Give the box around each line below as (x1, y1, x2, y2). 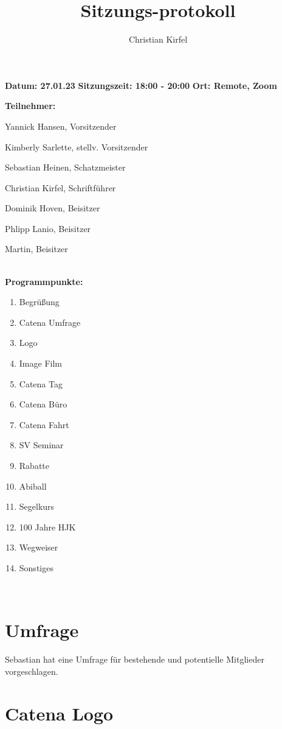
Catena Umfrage (19, 315, 81, 328)
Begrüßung (19, 295, 60, 308)
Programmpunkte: (5, 275, 83, 287)
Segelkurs (19, 500, 55, 513)
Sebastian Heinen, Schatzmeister (5, 161, 126, 174)
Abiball (19, 479, 47, 492)
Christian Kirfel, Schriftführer (5, 181, 116, 194)
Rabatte (19, 459, 49, 471)
